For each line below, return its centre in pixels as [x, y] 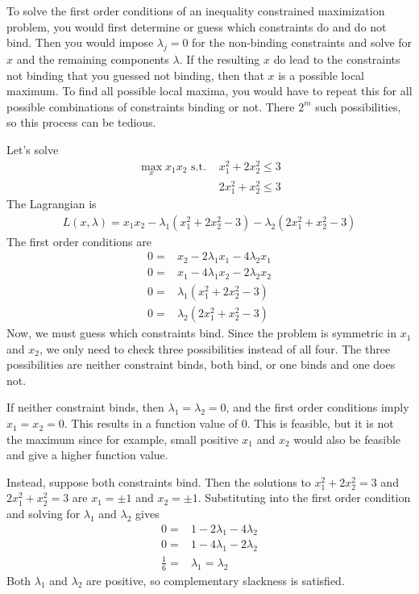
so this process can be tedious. [81, 122]
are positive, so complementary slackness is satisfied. [216, 580]
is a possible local [322, 75]
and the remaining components [93, 59]
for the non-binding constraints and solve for [302, 42]
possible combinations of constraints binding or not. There [151, 106]
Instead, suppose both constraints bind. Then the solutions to [159, 481]
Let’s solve [33, 149]
